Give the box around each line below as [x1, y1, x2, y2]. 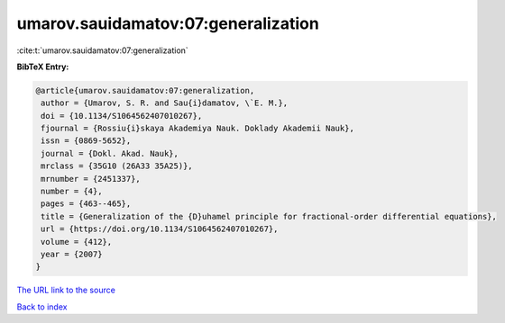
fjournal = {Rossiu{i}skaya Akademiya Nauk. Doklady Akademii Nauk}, [41, 123, 355, 134]
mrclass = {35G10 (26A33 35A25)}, [41, 161, 193, 171]
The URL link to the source [16, 284, 116, 296]
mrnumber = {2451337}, [41, 174, 142, 184]
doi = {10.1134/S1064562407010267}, [41, 111, 203, 121]
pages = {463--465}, [41, 199, 132, 209]
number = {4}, [41, 186, 103, 197]
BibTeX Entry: [16, 61, 69, 72]
